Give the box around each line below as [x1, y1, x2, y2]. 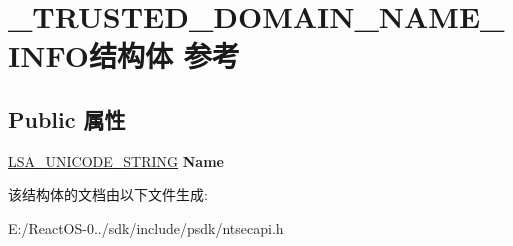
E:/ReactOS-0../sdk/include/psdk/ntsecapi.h [8, 217, 284, 238]
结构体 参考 [88, 35, 240, 76]
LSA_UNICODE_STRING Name [8, 150, 224, 171]
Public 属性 [8, 103, 126, 134]
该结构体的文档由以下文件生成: [8, 184, 208, 205]
